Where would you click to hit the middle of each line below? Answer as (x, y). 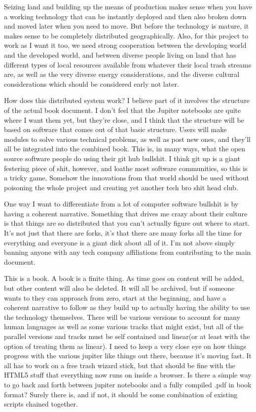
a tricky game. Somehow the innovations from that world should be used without (127, 178)
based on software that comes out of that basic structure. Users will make (115, 129)
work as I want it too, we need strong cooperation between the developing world (125, 45)
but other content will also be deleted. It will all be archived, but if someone (119, 288)
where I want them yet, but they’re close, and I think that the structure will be (124, 120)
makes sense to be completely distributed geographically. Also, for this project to (126, 35)
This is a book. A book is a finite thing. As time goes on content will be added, (124, 278)
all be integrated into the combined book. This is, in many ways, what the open (125, 149)
